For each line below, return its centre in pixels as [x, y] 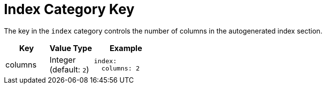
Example [126, 48]
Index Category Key [69, 9]
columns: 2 [121, 68]
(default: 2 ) [69, 69]
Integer [63, 60]
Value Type [71, 48]
